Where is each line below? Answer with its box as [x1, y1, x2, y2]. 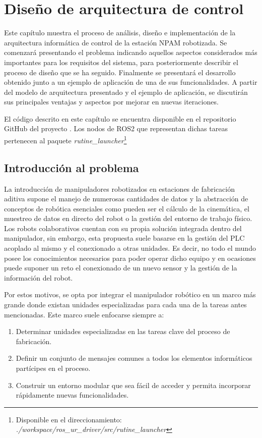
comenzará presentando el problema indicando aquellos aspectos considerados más [4, 47, 257, 58]
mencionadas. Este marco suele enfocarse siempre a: [4, 309, 164, 319]
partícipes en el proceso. [16, 363, 91, 373]
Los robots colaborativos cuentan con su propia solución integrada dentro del [4, 223, 242, 233]
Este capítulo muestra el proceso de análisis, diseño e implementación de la [4, 27, 236, 38]
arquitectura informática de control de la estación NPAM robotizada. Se [4, 37, 227, 47]
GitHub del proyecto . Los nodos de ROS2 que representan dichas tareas [4, 123, 228, 134]
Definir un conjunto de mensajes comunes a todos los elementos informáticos [16, 353, 252, 363]
